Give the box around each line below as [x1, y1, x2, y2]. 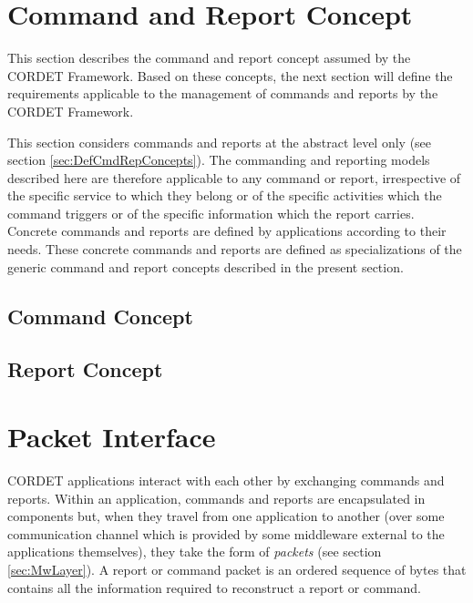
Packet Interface [7, 418, 216, 455]
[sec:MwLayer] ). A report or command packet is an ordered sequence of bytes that [7, 559, 467, 578]
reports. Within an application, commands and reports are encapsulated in [7, 488, 426, 507]
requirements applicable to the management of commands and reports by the [7, 84, 438, 103]
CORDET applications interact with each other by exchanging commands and [7, 470, 445, 489]
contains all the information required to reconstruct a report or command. [7, 577, 421, 597]
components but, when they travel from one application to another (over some [7, 506, 445, 526]
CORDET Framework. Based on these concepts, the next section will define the [7, 66, 453, 85]
